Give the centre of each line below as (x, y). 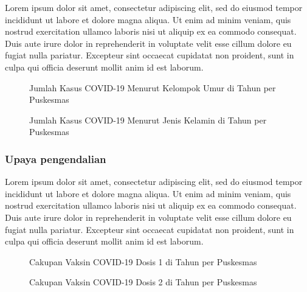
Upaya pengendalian (56, 158)
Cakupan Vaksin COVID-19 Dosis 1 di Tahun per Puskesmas (143, 261)
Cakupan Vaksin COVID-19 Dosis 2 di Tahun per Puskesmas (143, 282)
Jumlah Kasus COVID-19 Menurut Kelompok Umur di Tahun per (153, 87)
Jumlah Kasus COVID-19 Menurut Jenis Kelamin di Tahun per (148, 120)
